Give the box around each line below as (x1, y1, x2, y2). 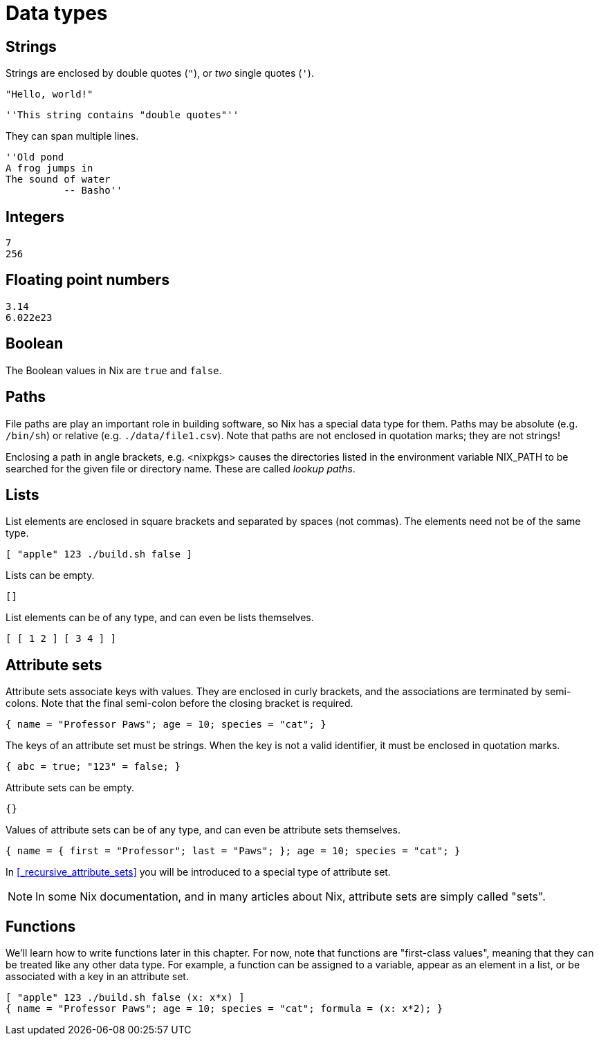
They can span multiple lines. (6, 130, 139, 142)
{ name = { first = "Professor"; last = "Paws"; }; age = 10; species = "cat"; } (6, 845, 461, 857)
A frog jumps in (6, 163, 93, 174)
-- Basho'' (64, 185, 122, 196)
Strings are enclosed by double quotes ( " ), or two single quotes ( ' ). (6, 67, 314, 80)
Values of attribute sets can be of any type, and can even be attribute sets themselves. (6, 824, 400, 836)
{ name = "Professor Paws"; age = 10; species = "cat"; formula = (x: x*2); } (6, 1003, 443, 1015)
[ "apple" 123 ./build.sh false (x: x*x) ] (6, 992, 245, 1004)
